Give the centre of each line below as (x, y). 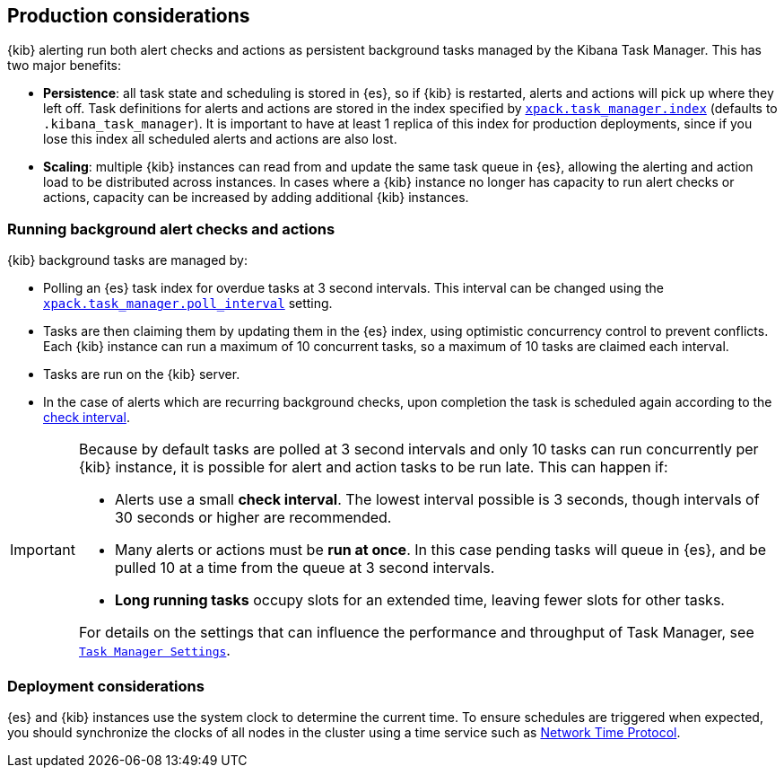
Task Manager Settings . (154, 651)
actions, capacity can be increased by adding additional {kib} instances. (256, 198)
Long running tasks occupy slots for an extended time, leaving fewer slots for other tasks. (419, 600)
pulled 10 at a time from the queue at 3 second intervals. (305, 568)
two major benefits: (65, 66)
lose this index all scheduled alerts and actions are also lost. (220, 139)
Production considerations (129, 16)
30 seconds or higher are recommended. (253, 518)
